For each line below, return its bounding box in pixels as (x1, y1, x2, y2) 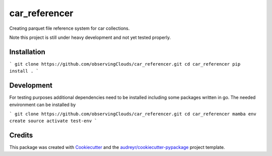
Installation (9, 47, 45, 56)
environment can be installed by (9, 101, 76, 108)
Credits (9, 131, 33, 140)
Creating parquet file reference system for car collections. (9, 25, 130, 31)
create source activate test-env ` (9, 118, 98, 124)
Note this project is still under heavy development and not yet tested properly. (9, 34, 171, 40)
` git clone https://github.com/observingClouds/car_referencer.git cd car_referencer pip (9, 61, 241, 67)
